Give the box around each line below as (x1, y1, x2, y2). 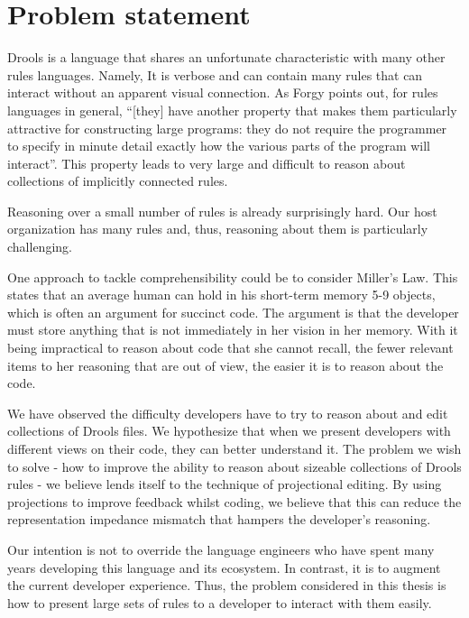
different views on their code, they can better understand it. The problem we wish (7, 439, 462, 457)
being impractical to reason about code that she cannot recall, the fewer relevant (7, 338, 454, 357)
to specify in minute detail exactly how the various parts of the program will (7, 136, 430, 155)
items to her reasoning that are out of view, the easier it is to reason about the (7, 355, 444, 374)
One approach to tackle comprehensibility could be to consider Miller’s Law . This (7, 267, 458, 286)
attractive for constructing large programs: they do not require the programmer (7, 118, 447, 137)
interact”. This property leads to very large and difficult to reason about (7, 153, 406, 172)
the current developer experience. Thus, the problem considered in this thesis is (7, 576, 446, 595)
